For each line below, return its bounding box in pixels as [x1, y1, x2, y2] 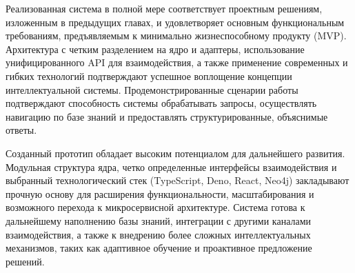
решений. [6, 254, 45, 268]
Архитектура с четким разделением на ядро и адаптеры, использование [6, 41, 305, 56]
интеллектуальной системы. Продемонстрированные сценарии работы [6, 82, 298, 97]
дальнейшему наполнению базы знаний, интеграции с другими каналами [6, 213, 312, 228]
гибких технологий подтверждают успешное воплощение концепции [6, 68, 292, 83]
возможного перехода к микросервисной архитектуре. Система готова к [6, 200, 305, 214]
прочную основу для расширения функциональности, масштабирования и [6, 186, 314, 201]
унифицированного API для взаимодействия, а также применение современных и [6, 55, 348, 70]
